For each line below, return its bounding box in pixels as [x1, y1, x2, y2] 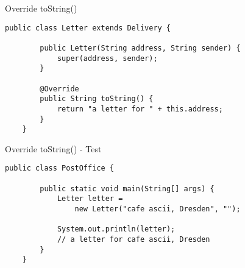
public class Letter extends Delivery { [5, 23, 171, 32]
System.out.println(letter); [57, 225, 176, 234]
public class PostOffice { [5, 164, 114, 173]
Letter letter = [57, 194, 123, 203]
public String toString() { [40, 94, 154, 104]
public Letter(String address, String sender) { [40, 43, 241, 52]
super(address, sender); [57, 54, 158, 63]
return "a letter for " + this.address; [57, 104, 223, 113]
